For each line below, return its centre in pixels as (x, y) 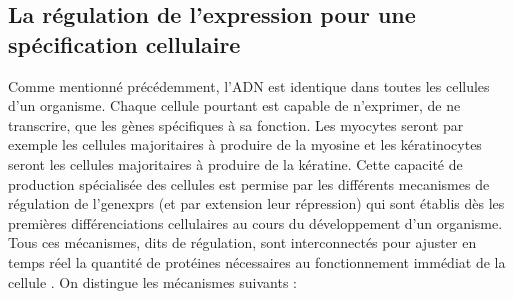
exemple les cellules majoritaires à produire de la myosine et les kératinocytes (245, 144)
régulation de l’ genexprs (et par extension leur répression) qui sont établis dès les (256, 203)
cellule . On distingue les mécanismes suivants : (152, 281)
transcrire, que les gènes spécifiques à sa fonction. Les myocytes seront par (236, 124)
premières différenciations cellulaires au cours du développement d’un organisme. (255, 222)
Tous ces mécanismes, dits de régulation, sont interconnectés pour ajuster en (242, 242)
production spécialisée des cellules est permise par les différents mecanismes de (249, 183)
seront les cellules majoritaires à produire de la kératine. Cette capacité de (235, 163)
